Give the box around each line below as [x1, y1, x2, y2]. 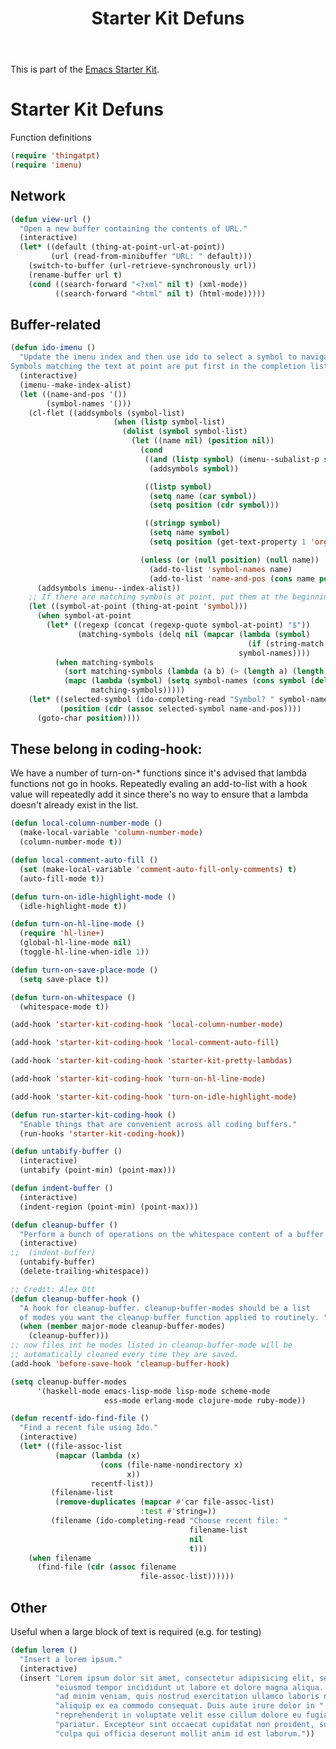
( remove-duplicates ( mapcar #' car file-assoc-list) [54, 1497, 275, 1507]
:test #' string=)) [139, 1507, 217, 1517]
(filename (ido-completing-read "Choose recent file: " [50, 1516, 288, 1526]
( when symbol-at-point [36, 611, 132, 621]
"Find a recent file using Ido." [19, 1423, 159, 1433]
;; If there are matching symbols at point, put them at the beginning [28, 592, 333, 602]
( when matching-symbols [54, 657, 155, 667]
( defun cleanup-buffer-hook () [10, 1293, 141, 1304]
